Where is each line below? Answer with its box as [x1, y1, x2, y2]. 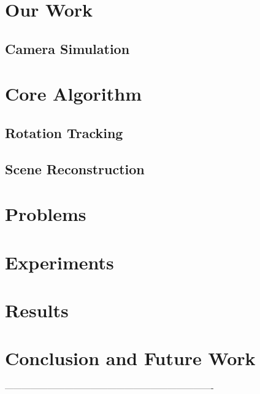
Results [5, 298, 69, 323]
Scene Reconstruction [5, 159, 145, 178]
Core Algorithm [5, 81, 142, 106]
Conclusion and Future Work [5, 346, 256, 371]
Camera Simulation [5, 39, 130, 58]
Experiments [5, 249, 114, 274]
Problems [5, 201, 86, 226]
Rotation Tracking [5, 123, 123, 142]
